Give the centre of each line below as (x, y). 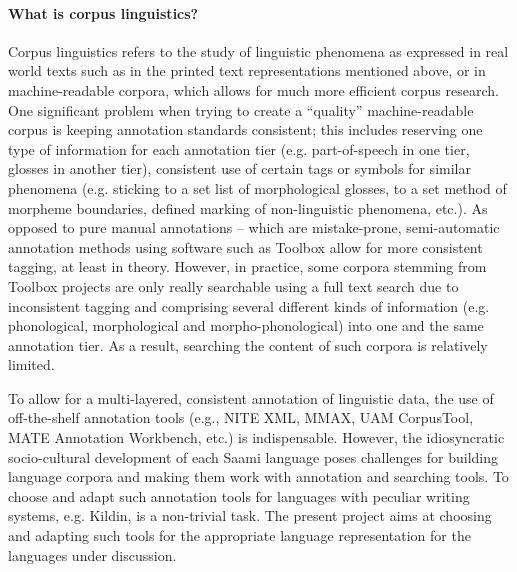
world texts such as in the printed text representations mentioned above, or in (247, 70)
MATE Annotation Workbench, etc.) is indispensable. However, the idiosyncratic (256, 437)
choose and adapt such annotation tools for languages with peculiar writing (239, 495)
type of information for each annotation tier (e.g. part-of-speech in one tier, (239, 148)
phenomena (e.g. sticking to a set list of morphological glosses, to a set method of (257, 187)
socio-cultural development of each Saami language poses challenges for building (253, 456)
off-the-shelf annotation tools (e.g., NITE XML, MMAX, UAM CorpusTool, (241, 417)
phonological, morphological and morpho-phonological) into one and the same (246, 325)
